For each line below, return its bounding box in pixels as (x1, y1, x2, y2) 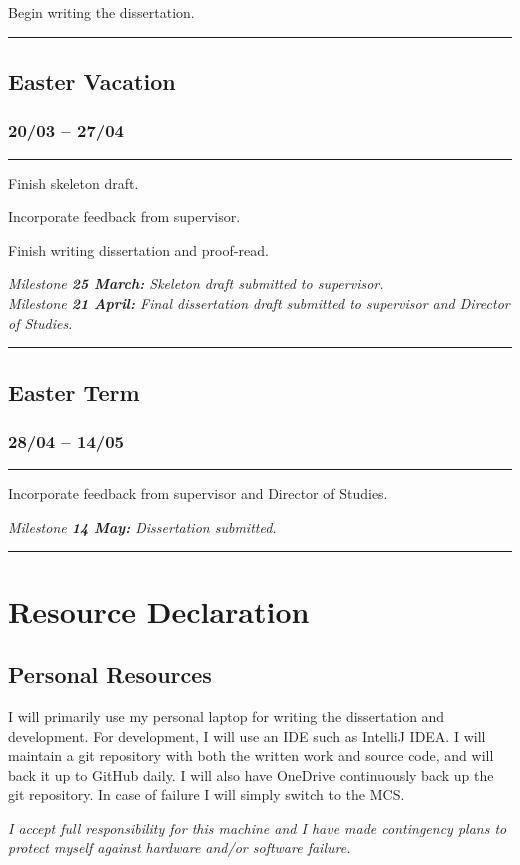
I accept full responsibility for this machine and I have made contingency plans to (8, 817, 507, 838)
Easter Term (8, 376, 140, 407)
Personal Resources (8, 659, 212, 690)
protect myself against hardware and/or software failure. (8, 837, 351, 858)
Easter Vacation (8, 65, 176, 96)
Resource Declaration (8, 590, 310, 631)
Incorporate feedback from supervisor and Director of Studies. (8, 483, 388, 504)
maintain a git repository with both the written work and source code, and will (8, 745, 494, 766)
